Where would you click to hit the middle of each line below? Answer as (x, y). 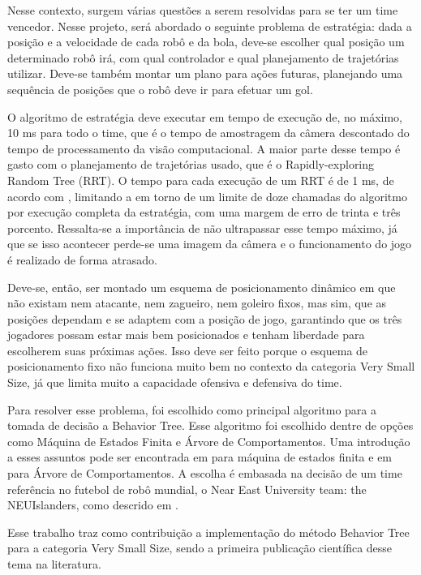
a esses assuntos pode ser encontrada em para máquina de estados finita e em (200, 457)
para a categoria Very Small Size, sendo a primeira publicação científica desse (200, 548)
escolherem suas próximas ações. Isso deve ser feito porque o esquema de (188, 350)
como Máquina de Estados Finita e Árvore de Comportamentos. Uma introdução (209, 441)
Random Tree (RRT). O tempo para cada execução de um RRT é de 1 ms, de (201, 180)
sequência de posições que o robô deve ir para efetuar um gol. (160, 89)
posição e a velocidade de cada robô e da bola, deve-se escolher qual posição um (206, 42)
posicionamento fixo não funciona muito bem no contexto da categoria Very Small (211, 366)
